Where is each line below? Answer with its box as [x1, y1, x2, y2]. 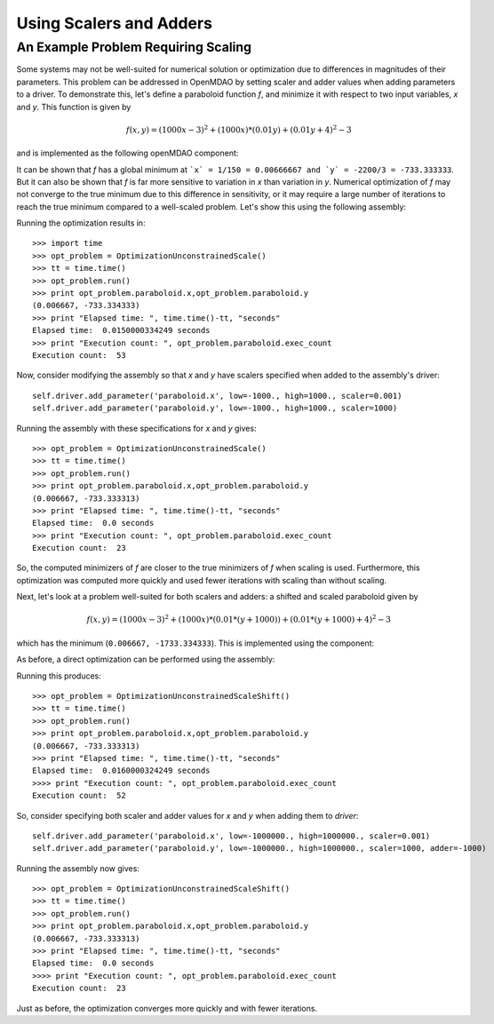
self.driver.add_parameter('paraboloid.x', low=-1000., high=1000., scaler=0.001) [32, 391, 402, 401]
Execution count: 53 [32, 351, 126, 360]
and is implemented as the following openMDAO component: [16, 147, 239, 159]
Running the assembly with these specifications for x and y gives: [16, 423, 257, 433]
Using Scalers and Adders [16, 13, 213, 33]
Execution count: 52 [32, 790, 126, 801]
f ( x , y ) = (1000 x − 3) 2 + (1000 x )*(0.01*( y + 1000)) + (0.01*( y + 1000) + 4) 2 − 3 [86, 613, 391, 625]
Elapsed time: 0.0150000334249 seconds [32, 325, 211, 336]
